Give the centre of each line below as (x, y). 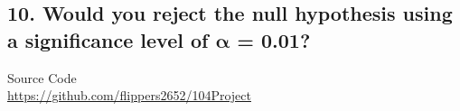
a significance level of (108, 39)
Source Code (42, 77)
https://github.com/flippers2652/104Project (129, 95)
